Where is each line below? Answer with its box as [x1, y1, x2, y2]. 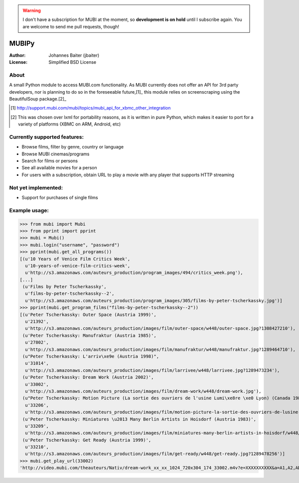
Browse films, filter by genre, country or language [21, 144, 124, 150]
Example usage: [9, 207, 49, 214]
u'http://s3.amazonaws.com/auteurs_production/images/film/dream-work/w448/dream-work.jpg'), [25, 388, 262, 394]
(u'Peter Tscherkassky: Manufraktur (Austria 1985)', [22, 333, 156, 338]
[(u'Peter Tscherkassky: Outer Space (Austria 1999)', [19, 312, 156, 317]
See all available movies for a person [21, 165, 97, 171]
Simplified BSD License [48, 59, 97, 65]
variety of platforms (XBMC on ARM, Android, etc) [18, 121, 121, 127]
